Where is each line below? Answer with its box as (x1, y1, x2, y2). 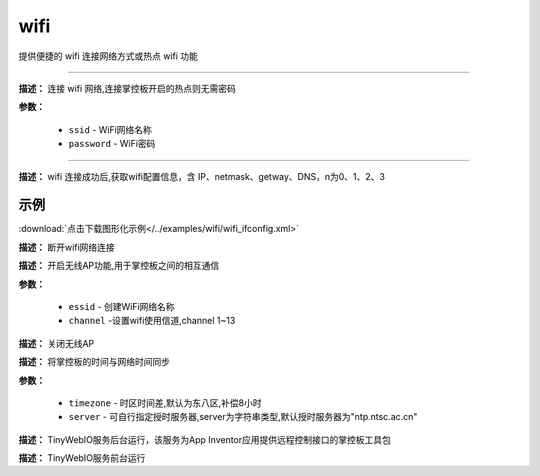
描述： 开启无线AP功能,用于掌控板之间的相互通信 (18, 260, 220, 272)
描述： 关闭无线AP (18, 337, 95, 349)
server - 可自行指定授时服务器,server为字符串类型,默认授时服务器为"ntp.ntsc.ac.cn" (68, 411, 418, 423)
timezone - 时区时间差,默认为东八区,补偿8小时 (68, 396, 262, 409)
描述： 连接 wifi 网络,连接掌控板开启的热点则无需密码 (18, 82, 237, 94)
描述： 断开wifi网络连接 (18, 241, 115, 253)
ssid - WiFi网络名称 (68, 123, 152, 135)
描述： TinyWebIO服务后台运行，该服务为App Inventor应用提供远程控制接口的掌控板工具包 (18, 433, 392, 445)
